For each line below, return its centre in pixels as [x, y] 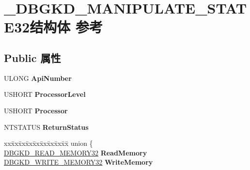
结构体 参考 [66, 27]
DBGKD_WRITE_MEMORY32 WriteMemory [78, 162]
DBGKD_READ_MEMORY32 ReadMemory [76, 152]
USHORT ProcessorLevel [45, 94]
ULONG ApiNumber [38, 78]
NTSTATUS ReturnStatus [46, 127]
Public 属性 [32, 57]
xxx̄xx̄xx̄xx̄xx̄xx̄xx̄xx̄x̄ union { [48, 143]
